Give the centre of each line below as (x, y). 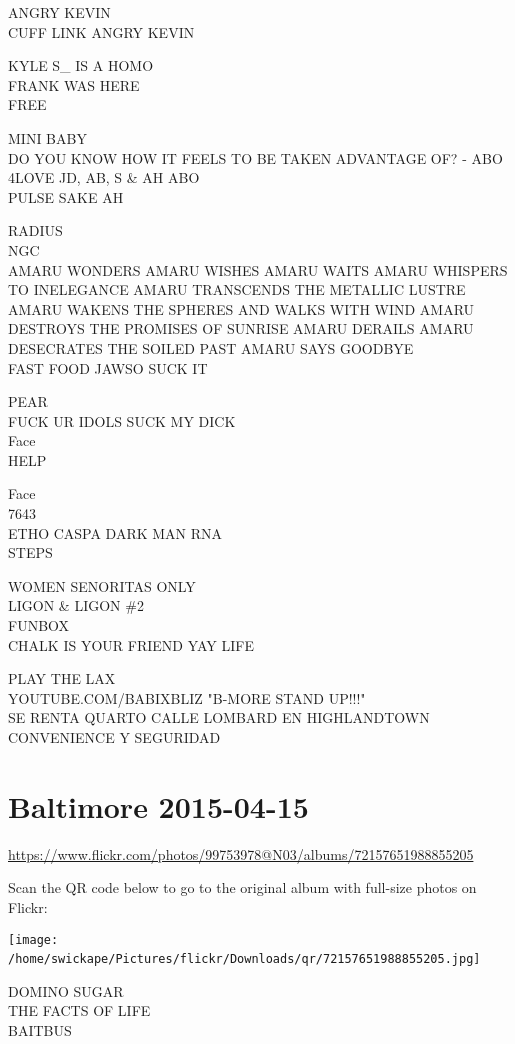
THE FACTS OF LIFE (79, 1010)
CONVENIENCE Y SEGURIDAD (114, 737)
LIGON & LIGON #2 (76, 605)
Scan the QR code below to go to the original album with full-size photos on (242, 887)
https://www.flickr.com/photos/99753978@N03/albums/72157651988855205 (241, 853)
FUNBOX (39, 625)
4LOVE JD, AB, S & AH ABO (104, 177)
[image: (33, 939)
